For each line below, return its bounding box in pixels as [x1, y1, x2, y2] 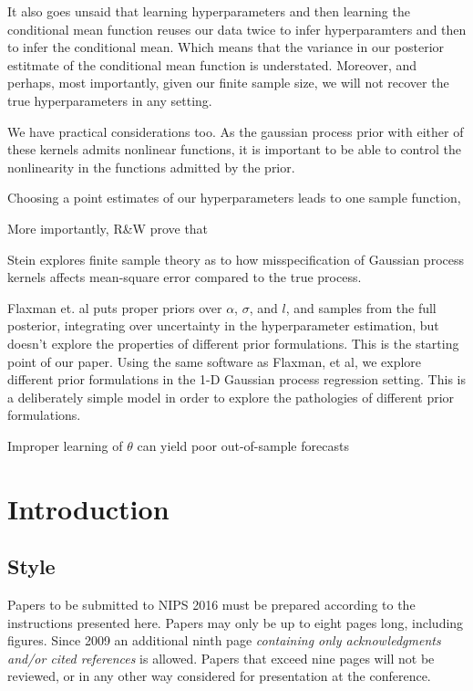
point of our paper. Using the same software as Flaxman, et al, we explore [7, 351, 422, 371]
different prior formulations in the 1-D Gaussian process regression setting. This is [7, 370, 466, 389]
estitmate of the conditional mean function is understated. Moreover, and [7, 55, 417, 74]
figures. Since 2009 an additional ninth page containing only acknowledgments [7, 631, 441, 650]
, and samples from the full [285, 298, 437, 317]
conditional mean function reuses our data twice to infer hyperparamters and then [7, 19, 467, 38]
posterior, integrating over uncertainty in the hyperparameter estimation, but [7, 316, 439, 335]
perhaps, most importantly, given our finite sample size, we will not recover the [7, 73, 449, 92]
